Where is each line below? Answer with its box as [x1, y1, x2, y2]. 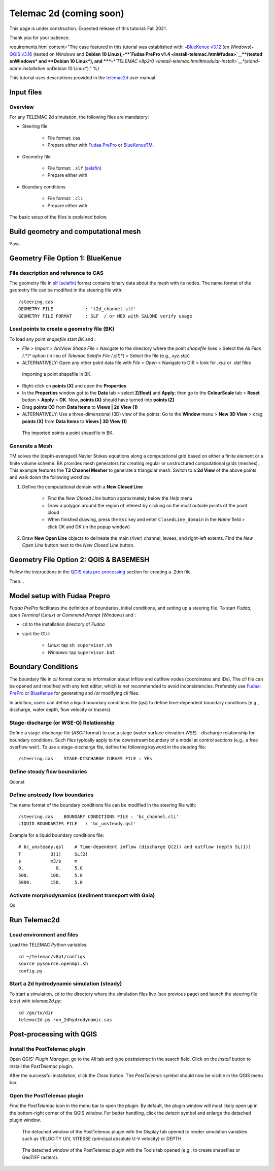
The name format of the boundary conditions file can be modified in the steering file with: [9, 802, 196, 808]
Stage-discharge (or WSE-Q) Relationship [9, 719, 115, 726]
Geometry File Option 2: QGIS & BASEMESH [9, 556, 150, 564]
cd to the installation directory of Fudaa [22, 621, 105, 627]
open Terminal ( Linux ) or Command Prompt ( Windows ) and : [9, 612, 136, 618]
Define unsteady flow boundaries [9, 791, 94, 798]
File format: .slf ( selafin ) [47, 165, 102, 171]
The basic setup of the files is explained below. [9, 214, 108, 220]
